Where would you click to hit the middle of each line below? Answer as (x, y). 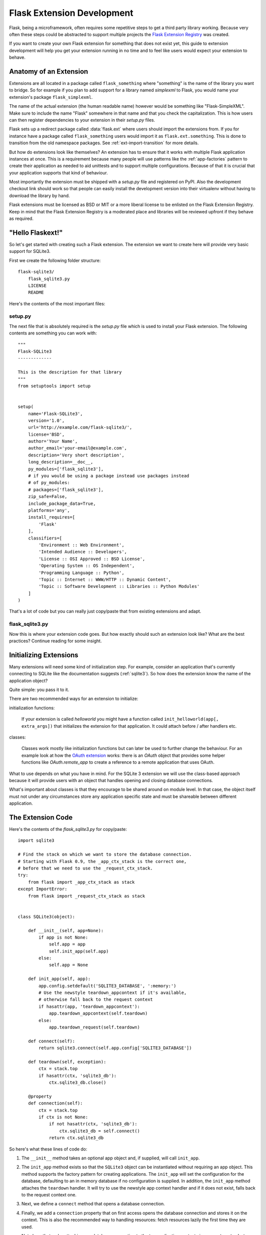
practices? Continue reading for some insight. (55, 641)
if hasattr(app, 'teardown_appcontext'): (89, 1006)
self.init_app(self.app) (79, 951)
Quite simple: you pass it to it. (39, 690)
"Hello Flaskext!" (36, 232)
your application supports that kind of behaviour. (58, 172)
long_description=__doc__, (61, 462)
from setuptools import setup (54, 386)
